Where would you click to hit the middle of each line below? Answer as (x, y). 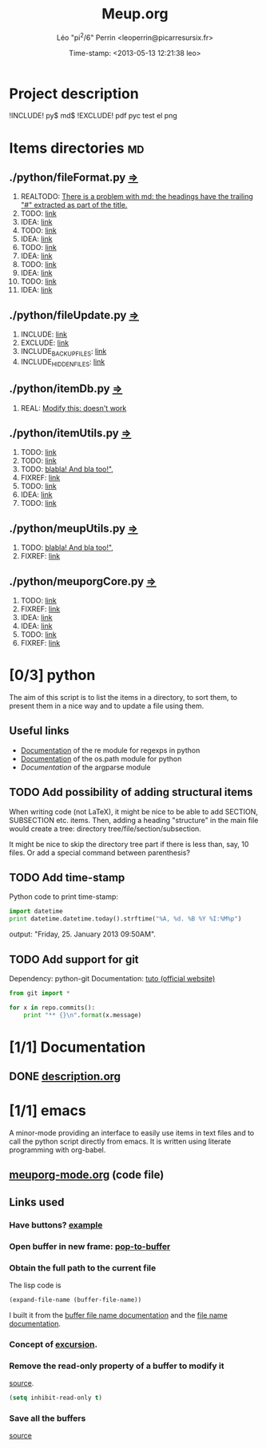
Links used (37, 1202)
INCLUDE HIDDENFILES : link (63, 362)
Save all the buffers (48, 1418)
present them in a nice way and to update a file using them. (107, 706)
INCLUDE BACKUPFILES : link (64, 352)
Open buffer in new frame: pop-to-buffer (90, 1246)
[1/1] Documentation (77, 1047)
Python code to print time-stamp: (64, 897)
